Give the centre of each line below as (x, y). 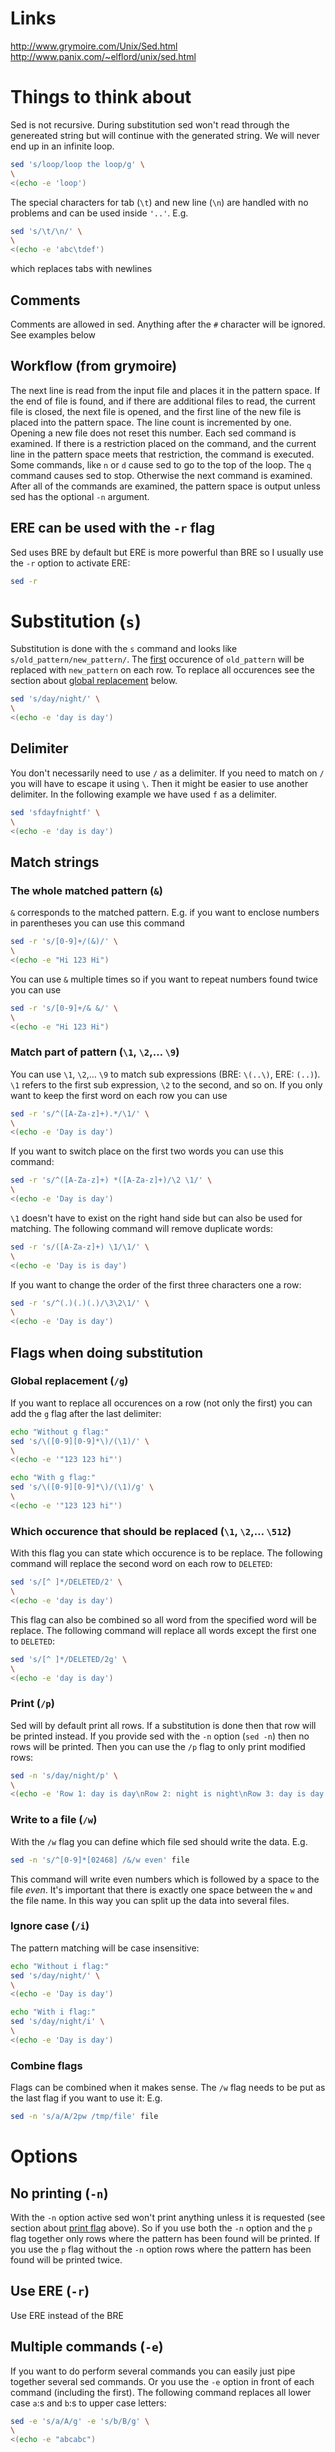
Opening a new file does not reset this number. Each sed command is (153, 433)
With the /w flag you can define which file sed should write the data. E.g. (159, 1841)
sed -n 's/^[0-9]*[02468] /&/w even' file (100, 1860)
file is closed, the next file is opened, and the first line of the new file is (156, 411)
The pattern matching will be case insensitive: (105, 1948)
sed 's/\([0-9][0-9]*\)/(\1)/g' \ (82, 1487)
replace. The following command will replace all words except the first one (163, 1630)
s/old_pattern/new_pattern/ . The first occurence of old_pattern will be (157, 659)
